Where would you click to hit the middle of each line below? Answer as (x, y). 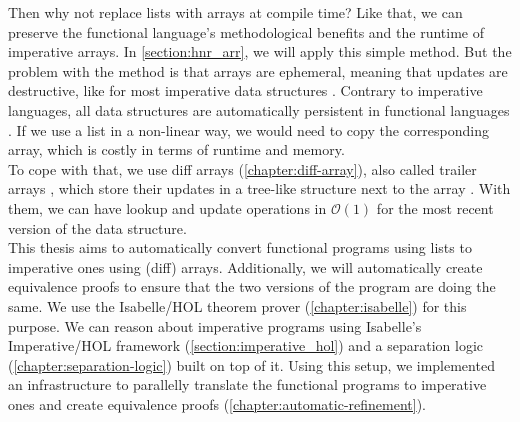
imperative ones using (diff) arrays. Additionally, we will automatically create (245, 266)
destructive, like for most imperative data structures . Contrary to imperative (245, 90)
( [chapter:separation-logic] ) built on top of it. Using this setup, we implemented (251, 364)
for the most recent (435, 207)
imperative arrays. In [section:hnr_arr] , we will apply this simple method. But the (260, 51)
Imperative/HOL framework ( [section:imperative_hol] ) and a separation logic (246, 345)
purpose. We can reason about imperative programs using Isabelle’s (215, 325)
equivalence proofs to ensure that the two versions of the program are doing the (252, 286)
